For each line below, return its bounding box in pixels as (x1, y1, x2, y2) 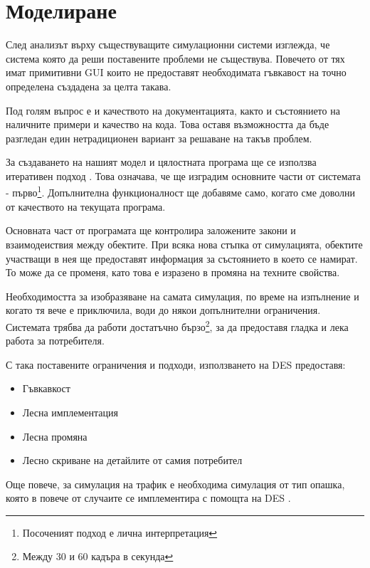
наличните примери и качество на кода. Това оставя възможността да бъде (6, 117, 329, 132)
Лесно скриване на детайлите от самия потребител (22, 453, 243, 468)
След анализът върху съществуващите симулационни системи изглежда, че (6, 37, 330, 52)
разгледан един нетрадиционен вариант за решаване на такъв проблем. (6, 130, 312, 145)
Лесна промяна (22, 428, 88, 443)
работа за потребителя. (6, 333, 105, 348)
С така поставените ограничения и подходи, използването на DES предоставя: (6, 357, 346, 372)
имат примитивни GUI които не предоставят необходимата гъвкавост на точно (6, 65, 347, 80)
